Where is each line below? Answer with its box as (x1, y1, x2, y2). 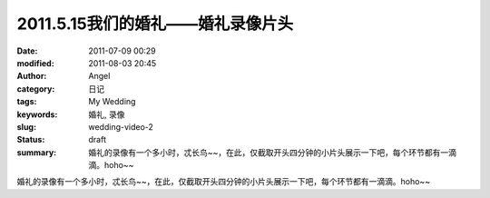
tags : (16, 96, 37, 107)
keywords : (16, 109, 58, 120)
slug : (16, 121, 36, 132)
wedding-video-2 (88, 121, 154, 132)
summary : (16, 146, 57, 158)
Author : (16, 71, 47, 82)
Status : (16, 134, 45, 145)
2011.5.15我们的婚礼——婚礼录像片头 (16, 14, 294, 34)
